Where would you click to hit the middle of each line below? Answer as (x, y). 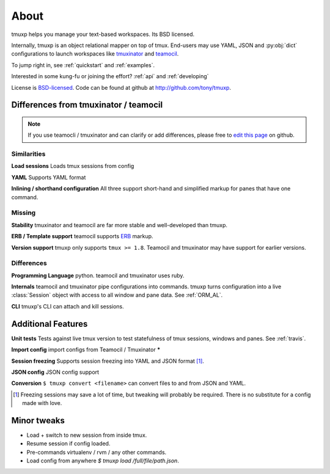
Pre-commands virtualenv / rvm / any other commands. (97, 452)
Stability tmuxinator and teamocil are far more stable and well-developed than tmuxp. (119, 225)
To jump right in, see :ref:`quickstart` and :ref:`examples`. (83, 65)
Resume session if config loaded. (68, 443)
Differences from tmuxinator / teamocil (87, 105)
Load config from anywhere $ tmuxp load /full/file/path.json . (103, 461)
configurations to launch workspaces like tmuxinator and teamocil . (95, 54)
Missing (24, 213)
